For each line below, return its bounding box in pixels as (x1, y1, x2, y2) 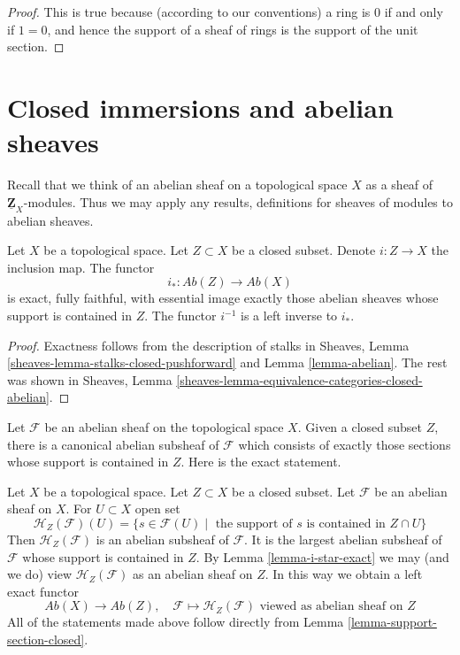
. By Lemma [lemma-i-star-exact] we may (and (195, 547, 449, 566)
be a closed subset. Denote (232, 241, 376, 259)
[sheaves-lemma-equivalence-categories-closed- (176, 370, 423, 389)
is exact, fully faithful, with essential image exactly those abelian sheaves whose (7, 289, 439, 307)
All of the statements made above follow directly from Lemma (7, 613, 344, 631)
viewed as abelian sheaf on (259, 600, 403, 613)
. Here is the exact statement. (180, 452, 341, 471)
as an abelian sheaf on (132, 565, 253, 583)
